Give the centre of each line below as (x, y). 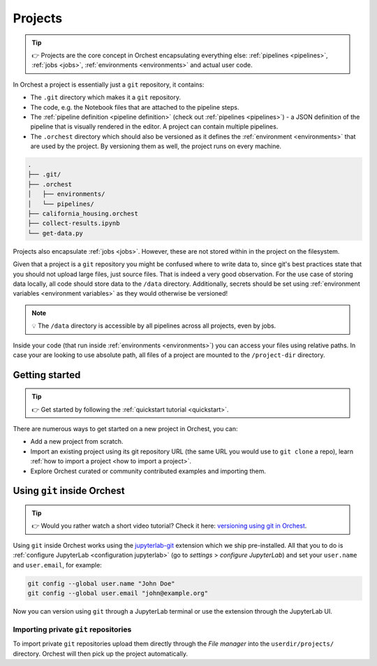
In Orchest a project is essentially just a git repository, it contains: (109, 85)
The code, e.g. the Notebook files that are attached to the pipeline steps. (135, 107)
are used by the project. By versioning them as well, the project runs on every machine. (156, 146)
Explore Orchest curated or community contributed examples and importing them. (148, 471)
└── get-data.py (56, 233)
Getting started (47, 375)
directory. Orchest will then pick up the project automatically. (101, 653)
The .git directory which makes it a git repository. (106, 97)
